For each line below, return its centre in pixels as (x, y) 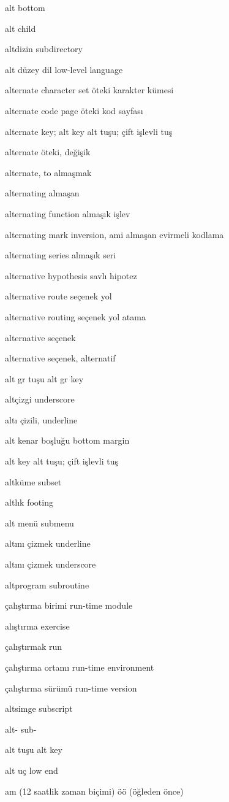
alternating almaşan (42, 193)
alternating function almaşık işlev (68, 213)
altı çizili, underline (41, 419)
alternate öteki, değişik (48, 152)
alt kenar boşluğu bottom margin (67, 440)
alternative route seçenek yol (58, 296)
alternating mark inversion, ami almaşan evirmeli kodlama (114, 234)
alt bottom (25, 7)
